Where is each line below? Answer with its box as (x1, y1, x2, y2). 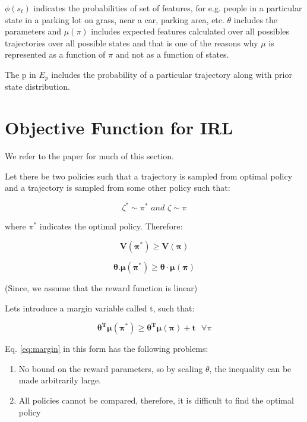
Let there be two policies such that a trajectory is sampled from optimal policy (5, 169, 293, 182)
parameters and (5, 25, 62, 37)
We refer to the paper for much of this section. (5, 150, 174, 162)
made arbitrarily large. (18, 374, 102, 386)
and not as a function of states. (115, 48, 229, 61)
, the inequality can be (209, 362, 292, 374)
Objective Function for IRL (5, 115, 233, 140)
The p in (5, 68, 36, 80)
